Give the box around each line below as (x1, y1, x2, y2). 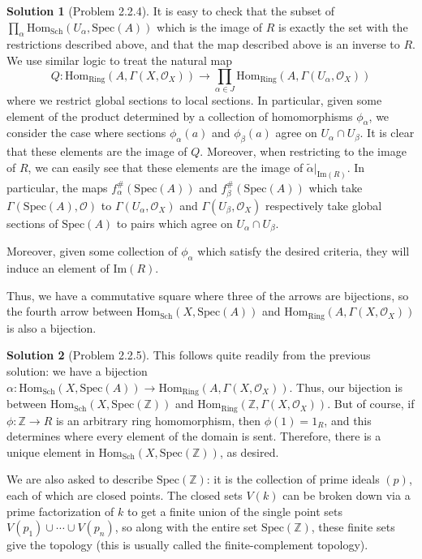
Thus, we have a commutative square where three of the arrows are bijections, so (6, 286, 409, 303)
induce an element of (6, 260, 110, 277)
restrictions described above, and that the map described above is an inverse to (6, 36, 400, 53)
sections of (6, 214, 58, 231)
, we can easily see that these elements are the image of (28, 158, 304, 175)
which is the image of (157, 18, 263, 35)
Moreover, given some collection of (6, 243, 178, 260)
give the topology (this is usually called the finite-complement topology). (6, 536, 368, 553)
